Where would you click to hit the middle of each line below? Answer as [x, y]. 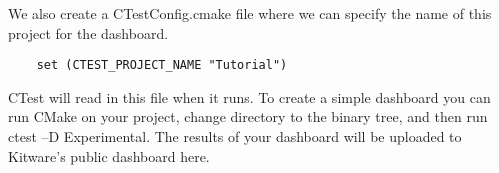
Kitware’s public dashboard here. [109, 155]
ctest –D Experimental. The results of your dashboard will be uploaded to [235, 136]
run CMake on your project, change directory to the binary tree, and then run [248, 116]
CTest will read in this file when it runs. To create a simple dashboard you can [249, 96]
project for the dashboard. [88, 32]
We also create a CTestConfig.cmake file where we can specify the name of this [250, 13]
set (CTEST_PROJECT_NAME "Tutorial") [162, 65]
